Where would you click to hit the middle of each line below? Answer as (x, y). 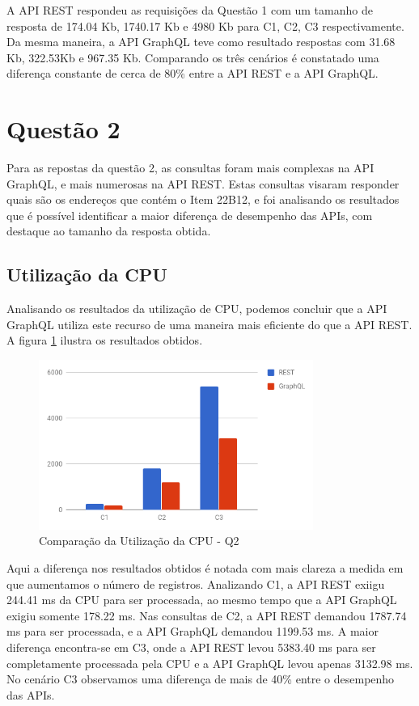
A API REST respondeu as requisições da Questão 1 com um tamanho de (190, 10)
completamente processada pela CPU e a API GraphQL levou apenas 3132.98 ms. (210, 663)
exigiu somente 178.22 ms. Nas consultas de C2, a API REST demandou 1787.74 (207, 615)
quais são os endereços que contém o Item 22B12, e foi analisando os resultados (203, 199)
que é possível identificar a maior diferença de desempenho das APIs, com (190, 215)
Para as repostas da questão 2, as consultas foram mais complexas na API (190, 168)
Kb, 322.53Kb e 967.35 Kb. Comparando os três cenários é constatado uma (193, 57)
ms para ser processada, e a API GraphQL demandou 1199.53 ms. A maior (193, 631)
